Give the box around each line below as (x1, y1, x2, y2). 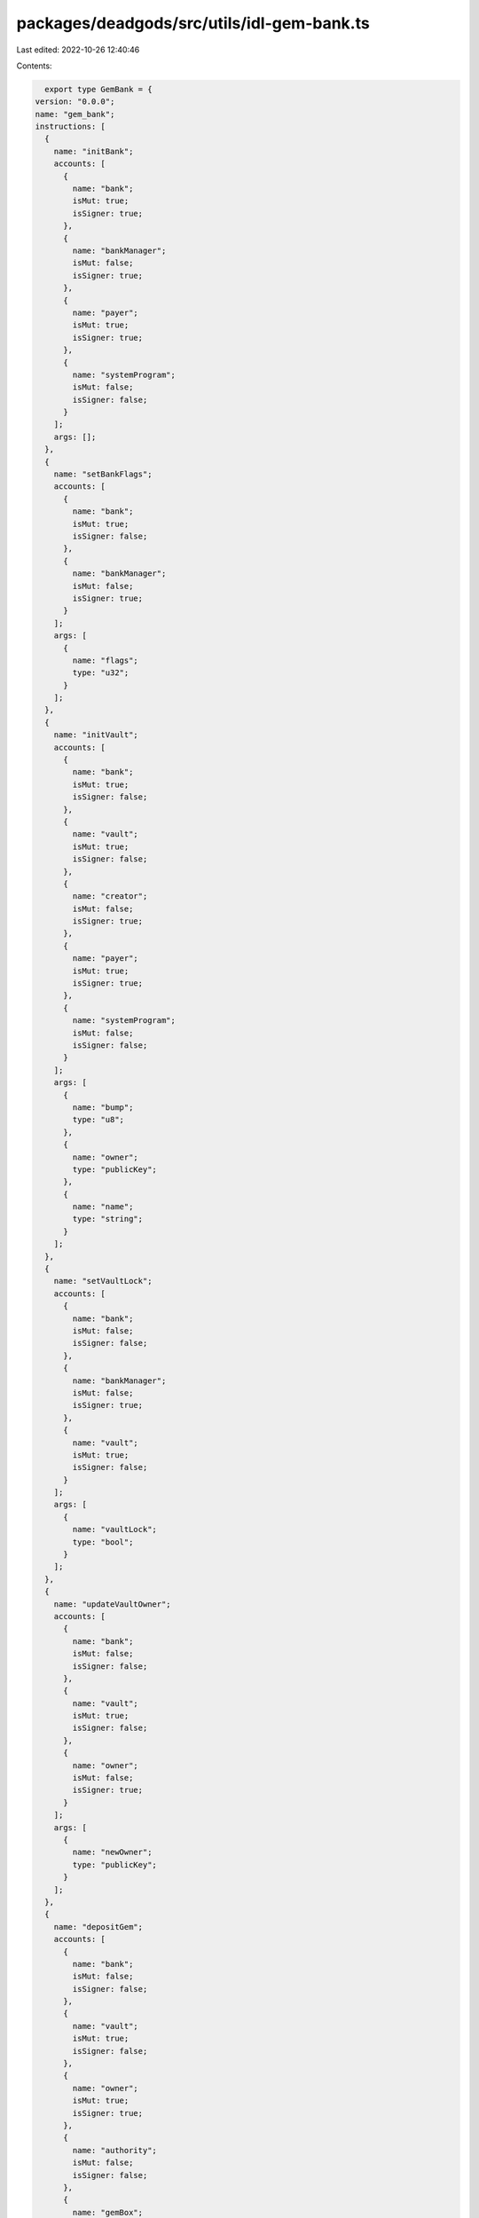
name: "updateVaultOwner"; (53, 1599, 172, 1609)
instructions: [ (35, 122, 106, 132)
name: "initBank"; (53, 146, 134, 156)
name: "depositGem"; (53, 1922, 144, 1931)
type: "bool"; (72, 1537, 134, 1547)
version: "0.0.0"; (35, 97, 115, 106)
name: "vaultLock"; (72, 1524, 157, 1535)
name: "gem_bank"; (35, 109, 115, 119)
